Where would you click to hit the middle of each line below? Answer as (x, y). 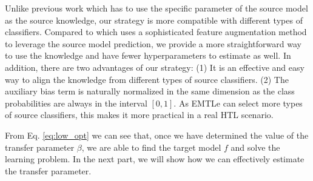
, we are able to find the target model (151, 147)
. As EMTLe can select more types (238, 103)
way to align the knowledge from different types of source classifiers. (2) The (147, 79)
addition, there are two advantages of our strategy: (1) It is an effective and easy (155, 67)
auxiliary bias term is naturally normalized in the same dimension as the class (150, 91)
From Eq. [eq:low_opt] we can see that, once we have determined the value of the (157, 135)
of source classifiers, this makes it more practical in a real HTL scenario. (139, 115)
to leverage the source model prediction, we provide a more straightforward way (153, 43)
